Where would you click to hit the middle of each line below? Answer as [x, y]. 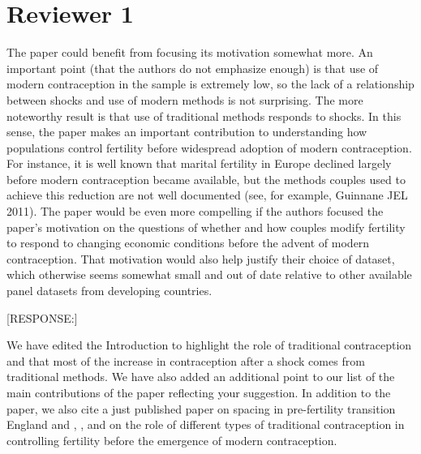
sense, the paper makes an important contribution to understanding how [187, 132]
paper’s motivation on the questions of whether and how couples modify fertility [206, 227]
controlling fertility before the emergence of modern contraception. [172, 440]
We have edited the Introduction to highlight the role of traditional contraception [209, 345]
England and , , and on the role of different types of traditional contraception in [206, 424]
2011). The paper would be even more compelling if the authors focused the [195, 211]
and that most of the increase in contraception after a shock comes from [186, 360]
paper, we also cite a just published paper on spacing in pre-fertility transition [201, 408]
